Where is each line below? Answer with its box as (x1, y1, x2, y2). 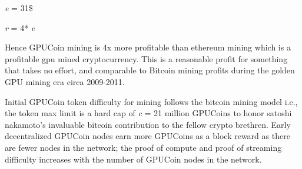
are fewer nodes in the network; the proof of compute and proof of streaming (5, 141, 282, 153)
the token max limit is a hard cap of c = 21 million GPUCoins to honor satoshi (5, 107, 292, 119)
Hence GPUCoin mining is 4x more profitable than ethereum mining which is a (5, 41, 291, 53)
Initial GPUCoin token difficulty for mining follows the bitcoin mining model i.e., (5, 95, 298, 107)
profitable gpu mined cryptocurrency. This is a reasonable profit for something (5, 52, 288, 65)
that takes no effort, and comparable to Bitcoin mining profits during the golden (5, 64, 295, 76)
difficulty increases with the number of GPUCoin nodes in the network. (5, 153, 262, 165)
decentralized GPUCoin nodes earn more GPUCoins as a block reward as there (5, 130, 290, 142)
